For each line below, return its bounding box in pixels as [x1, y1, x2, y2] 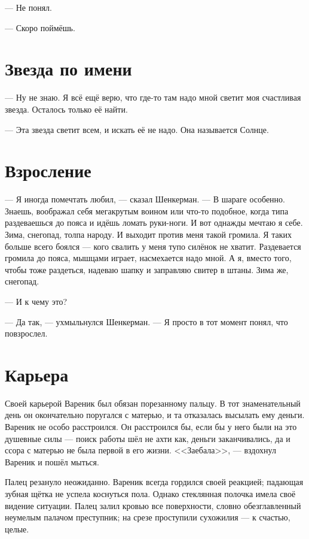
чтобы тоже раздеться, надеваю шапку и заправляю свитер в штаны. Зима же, [5, 263, 289, 275]
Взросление [5, 158, 91, 183]
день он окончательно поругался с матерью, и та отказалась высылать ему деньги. [5, 408, 305, 421]
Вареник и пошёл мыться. [5, 455, 99, 468]
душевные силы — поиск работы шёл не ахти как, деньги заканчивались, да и [5, 432, 290, 444]
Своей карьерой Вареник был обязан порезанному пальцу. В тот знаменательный [5, 396, 301, 409]
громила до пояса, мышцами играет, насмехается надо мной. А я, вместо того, [5, 252, 292, 264]
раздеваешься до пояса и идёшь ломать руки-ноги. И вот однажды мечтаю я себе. [5, 216, 303, 229]
